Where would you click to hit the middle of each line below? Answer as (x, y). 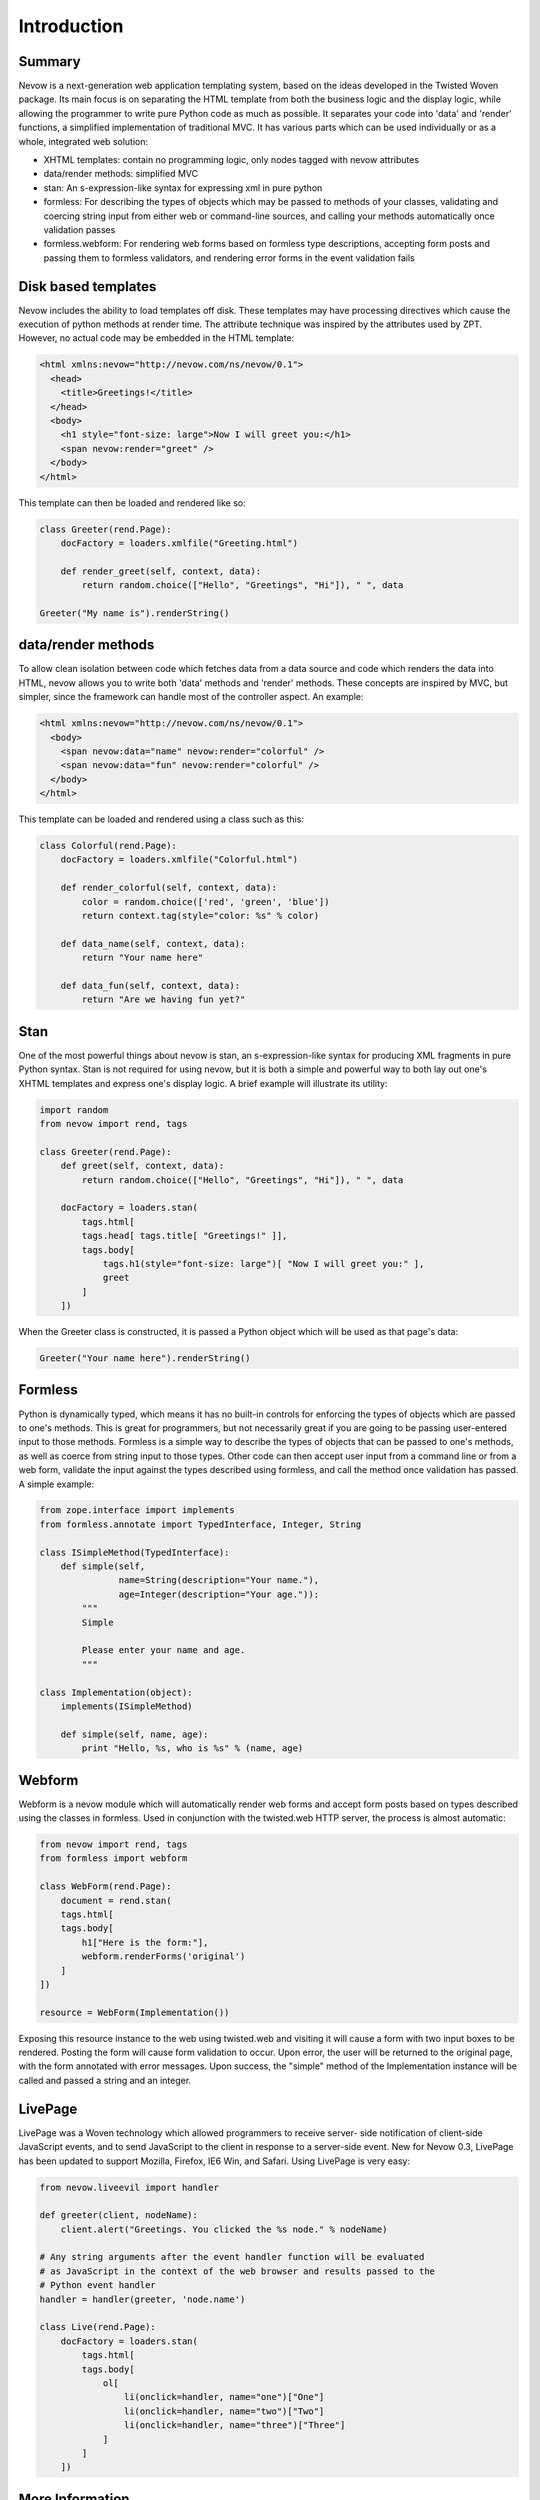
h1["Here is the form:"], (145, 1942)
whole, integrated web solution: (83, 141)
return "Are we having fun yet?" (163, 999)
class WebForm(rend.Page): (105, 1886)
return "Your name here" (142, 958)
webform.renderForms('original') (163, 1956)
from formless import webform (113, 1858)
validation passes (79, 229)
